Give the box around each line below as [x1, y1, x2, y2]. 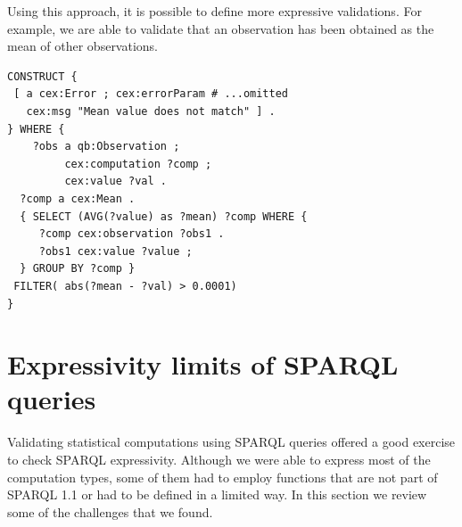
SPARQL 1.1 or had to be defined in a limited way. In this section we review [7, 485, 427, 504]
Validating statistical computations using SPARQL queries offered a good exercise [7, 432, 456, 451]
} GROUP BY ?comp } [20, 262, 136, 276]
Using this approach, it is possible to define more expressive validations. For [7, 2, 422, 20]
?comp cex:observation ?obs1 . [38, 227, 225, 241]
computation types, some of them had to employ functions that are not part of [7, 467, 438, 486]
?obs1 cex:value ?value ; [38, 244, 193, 258]
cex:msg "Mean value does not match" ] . [26, 104, 276, 118]
